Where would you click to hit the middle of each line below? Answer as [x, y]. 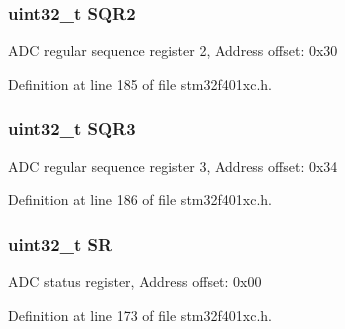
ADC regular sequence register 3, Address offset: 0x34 [173, 165]
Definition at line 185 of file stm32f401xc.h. [140, 83]
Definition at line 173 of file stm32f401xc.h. [140, 314]
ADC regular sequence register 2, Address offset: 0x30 [173, 50]
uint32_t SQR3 [72, 128]
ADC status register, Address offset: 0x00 [135, 281]
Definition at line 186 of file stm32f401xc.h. [140, 199]
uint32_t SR [60, 243]
